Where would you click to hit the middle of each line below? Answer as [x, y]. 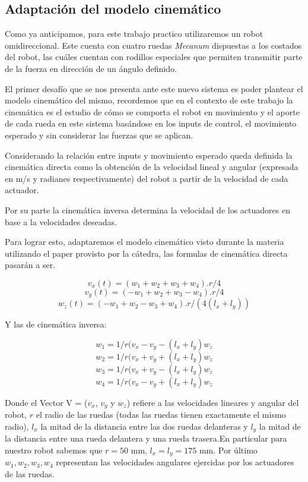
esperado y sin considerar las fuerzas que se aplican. [99, 135]
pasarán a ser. [30, 265]
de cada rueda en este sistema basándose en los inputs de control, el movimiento [151, 123]
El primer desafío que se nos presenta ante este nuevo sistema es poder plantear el [154, 88]
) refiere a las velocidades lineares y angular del [213, 402]
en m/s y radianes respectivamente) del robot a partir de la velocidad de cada [147, 178]
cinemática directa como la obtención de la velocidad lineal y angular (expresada [152, 167]
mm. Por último [228, 450]
